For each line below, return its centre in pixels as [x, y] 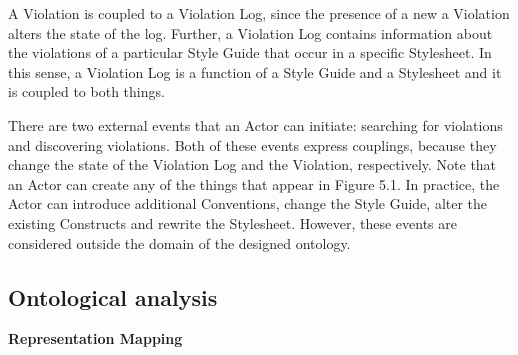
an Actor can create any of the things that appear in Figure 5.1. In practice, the [254, 183]
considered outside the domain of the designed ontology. [179, 242]
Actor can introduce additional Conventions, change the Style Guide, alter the [248, 203]
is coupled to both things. [86, 91]
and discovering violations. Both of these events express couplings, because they [252, 144]
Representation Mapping [95, 338]
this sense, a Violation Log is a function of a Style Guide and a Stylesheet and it [255, 71]
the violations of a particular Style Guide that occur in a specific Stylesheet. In [250, 52]
